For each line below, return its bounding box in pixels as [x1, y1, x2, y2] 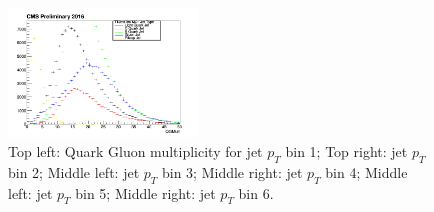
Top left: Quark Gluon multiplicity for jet [8, 140, 263, 161]
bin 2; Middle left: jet [8, 161, 140, 182]
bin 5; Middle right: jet [75, 182, 216, 203]
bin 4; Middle [325, 161, 408, 182]
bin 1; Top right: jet [285, 140, 408, 161]
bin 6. [238, 182, 274, 203]
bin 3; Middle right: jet [161, 161, 303, 182]
